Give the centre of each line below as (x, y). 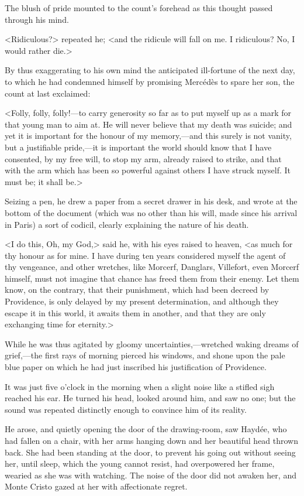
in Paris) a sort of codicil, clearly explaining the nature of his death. (127, 224)
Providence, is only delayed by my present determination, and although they (142, 301)
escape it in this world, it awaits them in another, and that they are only (135, 312)
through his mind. (37, 19)
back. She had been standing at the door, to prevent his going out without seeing (150, 452)
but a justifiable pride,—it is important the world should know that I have (138, 147)
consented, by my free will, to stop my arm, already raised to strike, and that (143, 158)
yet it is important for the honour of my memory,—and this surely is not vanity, (148, 136)
